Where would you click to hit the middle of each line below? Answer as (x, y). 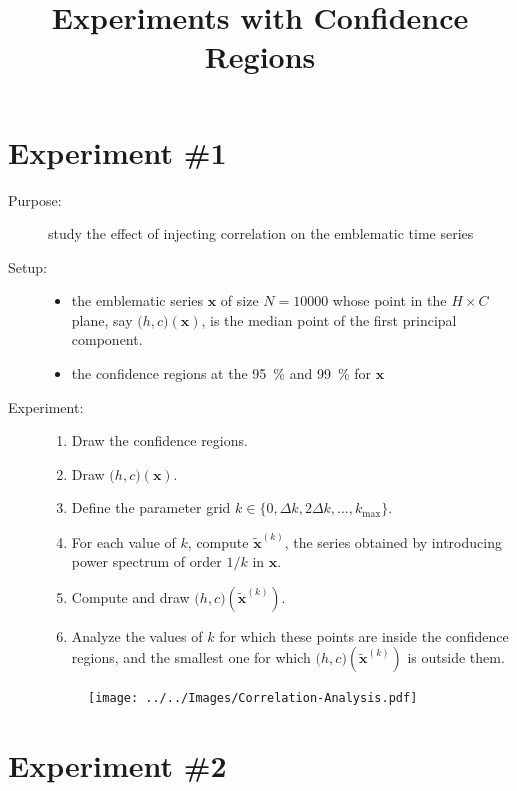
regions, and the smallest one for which (191, 657)
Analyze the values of (137, 635)
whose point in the (389, 300)
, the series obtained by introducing (393, 541)
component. (107, 339)
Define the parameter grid (151, 507)
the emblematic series (137, 300)
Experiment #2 (117, 765)
